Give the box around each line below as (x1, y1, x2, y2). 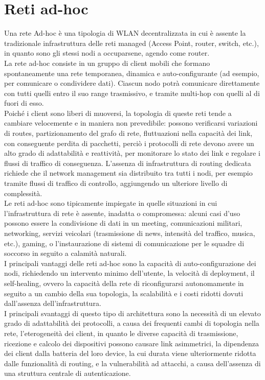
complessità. (4, 187, 42, 198)
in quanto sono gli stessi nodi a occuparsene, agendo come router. (4, 47, 210, 58)
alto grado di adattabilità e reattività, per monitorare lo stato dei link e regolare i (4, 148, 260, 158)
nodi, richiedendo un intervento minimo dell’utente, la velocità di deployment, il (4, 268, 255, 278)
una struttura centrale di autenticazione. (4, 368, 131, 378)
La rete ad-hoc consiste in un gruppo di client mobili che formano (4, 57, 210, 68)
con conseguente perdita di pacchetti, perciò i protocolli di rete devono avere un (4, 137, 254, 148)
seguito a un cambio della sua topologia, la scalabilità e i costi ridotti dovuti (4, 288, 244, 298)
